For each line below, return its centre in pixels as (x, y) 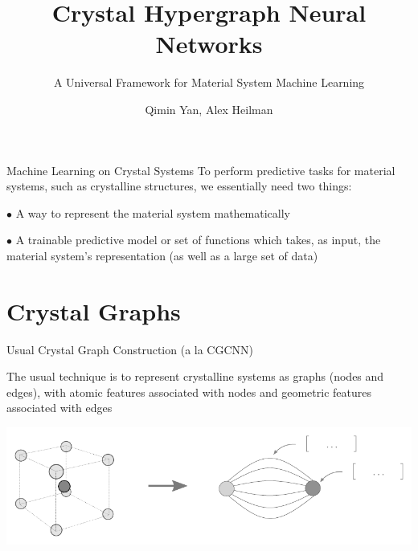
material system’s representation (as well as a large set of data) (162, 255)
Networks (209, 44)
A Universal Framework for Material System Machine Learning (209, 82)
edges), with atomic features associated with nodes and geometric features (189, 392)
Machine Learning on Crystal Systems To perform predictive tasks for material (201, 170)
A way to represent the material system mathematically (153, 212)
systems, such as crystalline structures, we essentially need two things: (179, 186)
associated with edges (59, 408)
